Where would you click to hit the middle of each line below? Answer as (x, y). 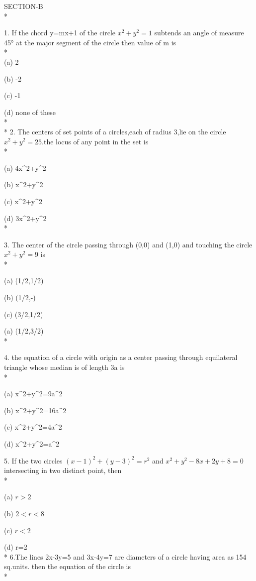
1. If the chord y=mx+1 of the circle (60, 33)
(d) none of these (30, 112)
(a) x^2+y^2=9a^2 (33, 394)
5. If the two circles (33, 460)
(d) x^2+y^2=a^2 (32, 444)
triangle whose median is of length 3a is (64, 367)
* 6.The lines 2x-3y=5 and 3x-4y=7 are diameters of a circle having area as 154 (125, 556)
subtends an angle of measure (199, 33)
